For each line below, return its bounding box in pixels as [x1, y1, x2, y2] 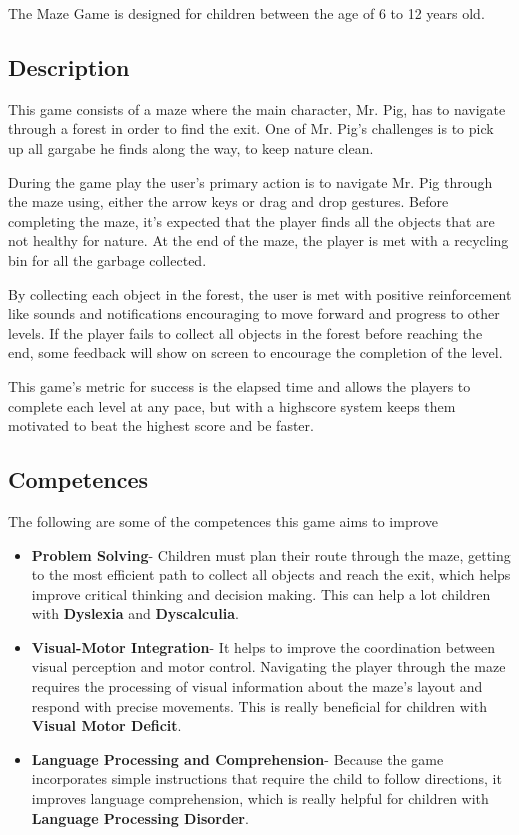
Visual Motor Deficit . [31, 715, 182, 736]
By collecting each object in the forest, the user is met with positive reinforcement [8, 283, 512, 304]
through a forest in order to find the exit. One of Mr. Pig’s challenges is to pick [8, 118, 494, 139]
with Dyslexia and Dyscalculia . [31, 603, 239, 624]
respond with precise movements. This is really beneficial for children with [31, 695, 487, 716]
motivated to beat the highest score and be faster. [8, 415, 314, 436]
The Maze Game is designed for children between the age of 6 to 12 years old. [8, 3, 485, 23]
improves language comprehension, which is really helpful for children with [31, 788, 489, 809]
